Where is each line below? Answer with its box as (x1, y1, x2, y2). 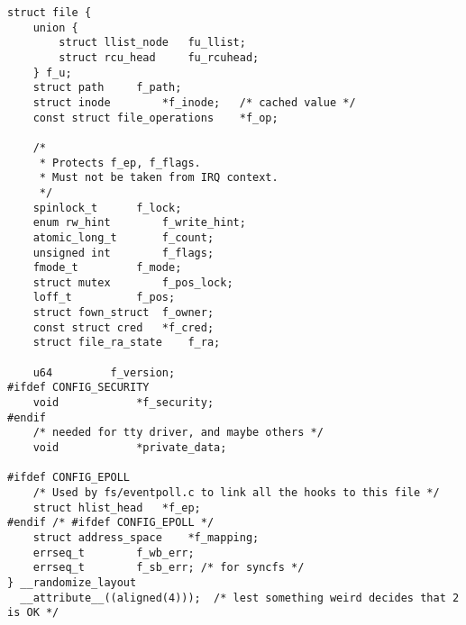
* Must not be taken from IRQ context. (39, 171, 279, 185)
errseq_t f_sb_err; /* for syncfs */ (32, 561, 305, 575)
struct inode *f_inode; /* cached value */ (32, 95, 356, 109)
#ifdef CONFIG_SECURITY (7, 381, 150, 394)
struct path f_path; (32, 81, 182, 95)
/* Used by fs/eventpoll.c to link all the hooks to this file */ (32, 486, 440, 499)
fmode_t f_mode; (32, 261, 182, 275)
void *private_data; (32, 441, 227, 455)
